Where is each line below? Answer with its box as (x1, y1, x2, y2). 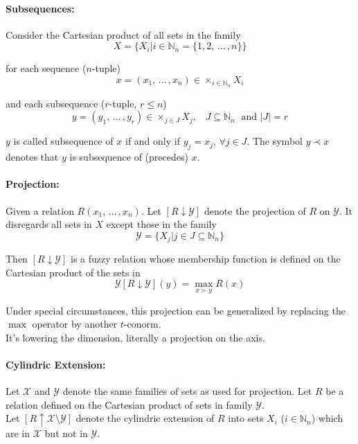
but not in (44, 425, 88, 440)
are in (6, 425, 30, 440)
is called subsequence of (13, 134, 114, 148)
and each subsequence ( (6, 96, 105, 110)
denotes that (6, 150, 59, 164)
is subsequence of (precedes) (69, 150, 188, 164)
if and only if (125, 134, 180, 148)
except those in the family (106, 217, 217, 231)
